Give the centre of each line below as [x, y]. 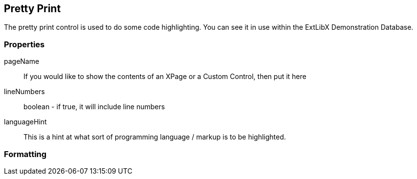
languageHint [25, 122]
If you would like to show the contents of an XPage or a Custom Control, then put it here [165, 77]
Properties [24, 44]
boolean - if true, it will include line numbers [94, 107]
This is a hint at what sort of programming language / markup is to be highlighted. [155, 137]
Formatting [25, 154]
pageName [22, 61]
